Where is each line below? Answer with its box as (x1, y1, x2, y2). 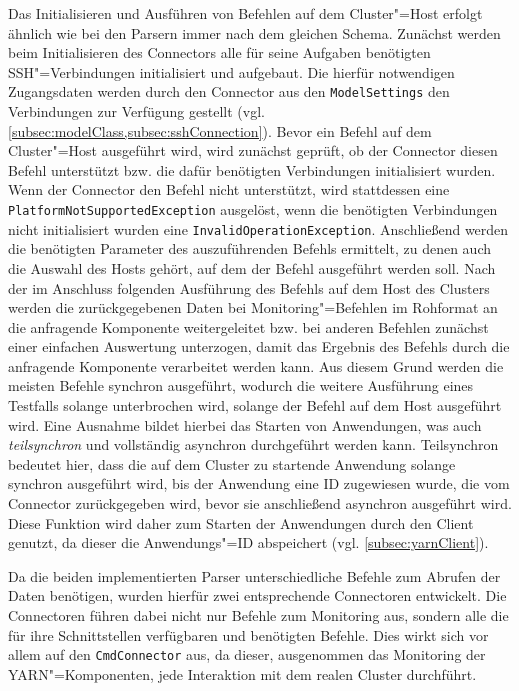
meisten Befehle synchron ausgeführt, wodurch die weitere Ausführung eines (8, 375, 474, 396)
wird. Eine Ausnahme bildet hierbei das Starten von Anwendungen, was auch (8, 414, 482, 435)
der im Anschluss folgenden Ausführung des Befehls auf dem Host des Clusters (8, 277, 490, 298)
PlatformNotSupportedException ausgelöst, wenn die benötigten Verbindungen (8, 199, 498, 219)
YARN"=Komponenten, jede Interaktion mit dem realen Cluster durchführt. (8, 663, 477, 684)
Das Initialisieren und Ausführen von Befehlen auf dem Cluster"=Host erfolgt (8, 3, 483, 23)
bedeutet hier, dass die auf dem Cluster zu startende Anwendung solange (8, 453, 456, 474)
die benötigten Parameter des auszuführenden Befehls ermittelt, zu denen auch (8, 238, 491, 259)
